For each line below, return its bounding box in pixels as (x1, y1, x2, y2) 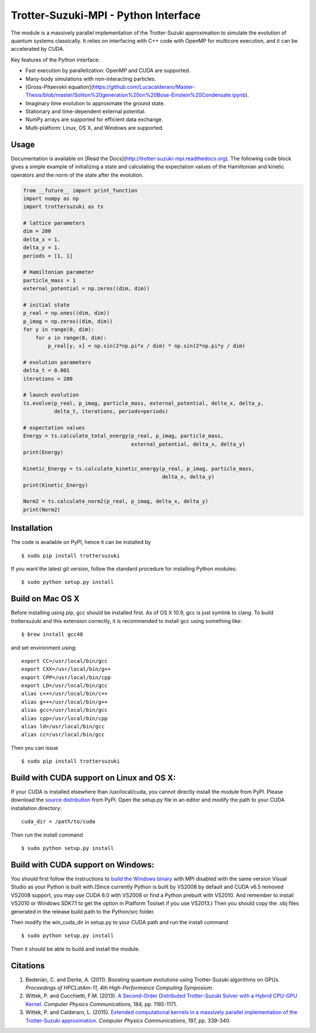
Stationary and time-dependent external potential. (25, 108, 146, 115)
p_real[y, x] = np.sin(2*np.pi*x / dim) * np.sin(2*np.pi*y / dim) (47, 342, 246, 349)
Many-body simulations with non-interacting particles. (25, 75, 156, 82)
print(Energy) (23, 449, 64, 456)
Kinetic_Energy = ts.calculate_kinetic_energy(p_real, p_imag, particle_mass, (23, 465, 255, 472)
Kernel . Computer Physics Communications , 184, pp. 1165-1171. (25, 1000, 178, 1007)
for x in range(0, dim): (35, 334, 107, 341)
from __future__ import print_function (23, 187, 138, 194)
